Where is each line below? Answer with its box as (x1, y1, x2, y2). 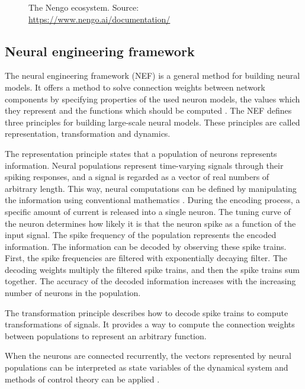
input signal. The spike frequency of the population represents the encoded (5, 229, 277, 241)
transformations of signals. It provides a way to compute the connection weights (5, 318, 295, 330)
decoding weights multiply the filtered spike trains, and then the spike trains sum (5, 263, 300, 275)
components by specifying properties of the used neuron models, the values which (5, 92, 300, 105)
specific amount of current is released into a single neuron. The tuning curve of (5, 205, 291, 217)
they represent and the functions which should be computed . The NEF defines (5, 104, 292, 117)
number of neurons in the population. (5, 287, 141, 299)
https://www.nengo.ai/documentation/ (28, 12, 171, 25)
